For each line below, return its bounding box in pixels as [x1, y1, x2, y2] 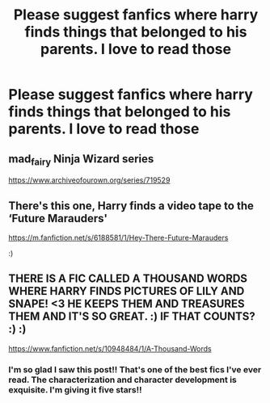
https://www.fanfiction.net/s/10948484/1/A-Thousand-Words [8, 343, 212, 353]
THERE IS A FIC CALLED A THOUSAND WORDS [8, 272, 248, 286]
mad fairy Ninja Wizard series [8, 152, 154, 167]
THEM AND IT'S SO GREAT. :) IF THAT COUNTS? [8, 309, 256, 324]
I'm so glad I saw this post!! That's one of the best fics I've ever [8, 363, 262, 375]
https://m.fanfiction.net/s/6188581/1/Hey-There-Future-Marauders [8, 233, 229, 242]
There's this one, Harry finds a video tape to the [8, 199, 255, 212]
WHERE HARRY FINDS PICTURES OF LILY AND [8, 284, 245, 298]
